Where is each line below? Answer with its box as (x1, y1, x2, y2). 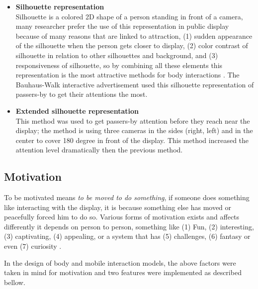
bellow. (4, 277, 25, 287)
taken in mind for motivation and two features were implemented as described (4, 267, 242, 278)
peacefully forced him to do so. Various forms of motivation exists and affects (4, 212, 240, 222)
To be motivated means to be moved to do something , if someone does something (4, 192, 250, 203)
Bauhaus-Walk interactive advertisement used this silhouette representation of (15, 79, 254, 89)
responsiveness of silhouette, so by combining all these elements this (15, 60, 223, 70)
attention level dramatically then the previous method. (15, 144, 183, 155)
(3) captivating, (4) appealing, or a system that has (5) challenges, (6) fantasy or (4, 231, 251, 241)
